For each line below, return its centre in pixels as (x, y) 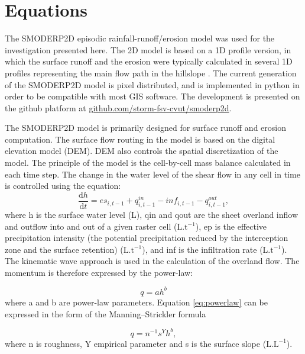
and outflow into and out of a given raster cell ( (91, 226)
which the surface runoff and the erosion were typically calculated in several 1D (149, 61)
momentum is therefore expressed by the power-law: (99, 272)
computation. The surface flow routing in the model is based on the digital (140, 139)
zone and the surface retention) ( (64, 249)
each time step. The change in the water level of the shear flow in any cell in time (152, 174)
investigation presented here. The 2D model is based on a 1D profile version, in (148, 49)
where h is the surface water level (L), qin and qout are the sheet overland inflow (152, 214)
